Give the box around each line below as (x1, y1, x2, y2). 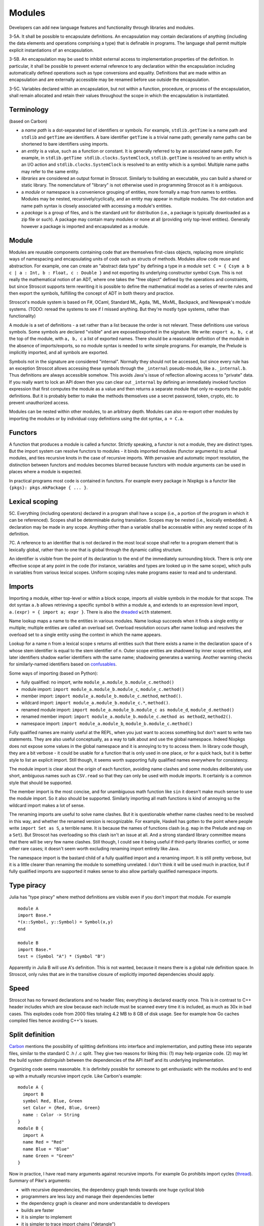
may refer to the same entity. (21, 168, 79, 174)
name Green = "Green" (22, 1153, 75, 1159)
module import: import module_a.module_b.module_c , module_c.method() (21, 686, 185, 692)
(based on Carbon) (9, 118, 47, 124)
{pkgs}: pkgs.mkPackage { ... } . (9, 485, 88, 490)
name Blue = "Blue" (22, 1146, 69, 1152)
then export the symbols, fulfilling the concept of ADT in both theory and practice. (9, 290, 175, 296)
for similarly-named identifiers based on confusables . (9, 661, 117, 667)
